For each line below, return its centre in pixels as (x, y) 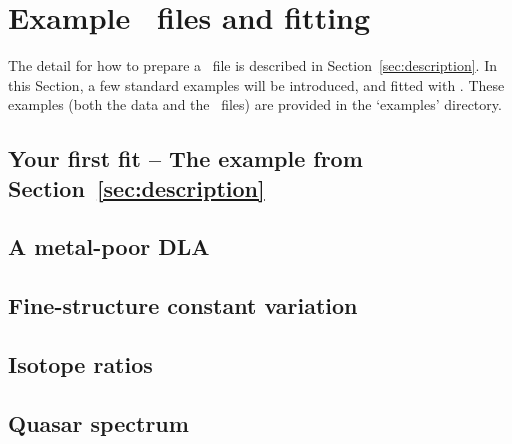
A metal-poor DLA (109, 246)
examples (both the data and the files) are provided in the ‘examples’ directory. (255, 104)
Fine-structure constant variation (183, 305)
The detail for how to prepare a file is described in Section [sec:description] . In (252, 65)
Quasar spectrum (98, 422)
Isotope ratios (80, 364)
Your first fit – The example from (185, 158)
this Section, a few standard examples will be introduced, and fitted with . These (256, 84)
